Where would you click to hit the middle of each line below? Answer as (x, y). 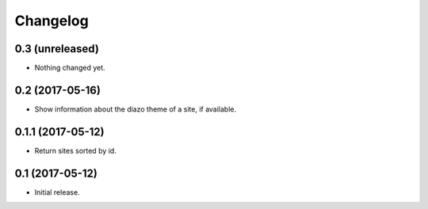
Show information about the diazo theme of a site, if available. (136, 109)
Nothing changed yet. (70, 68)
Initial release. (57, 192)
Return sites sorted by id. (75, 150)
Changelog (52, 21)
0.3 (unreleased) (57, 49)
